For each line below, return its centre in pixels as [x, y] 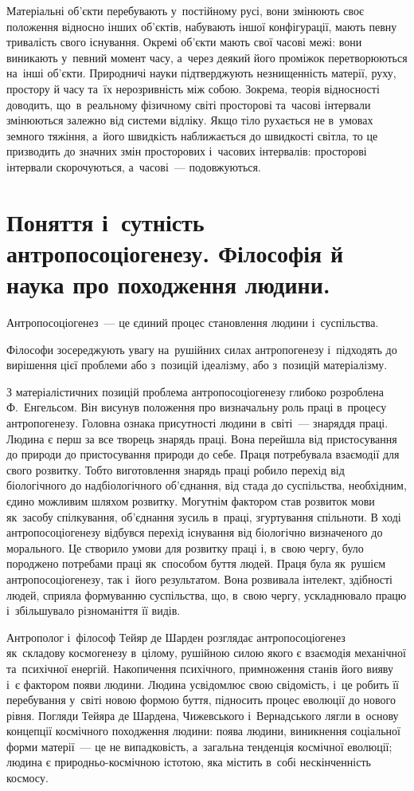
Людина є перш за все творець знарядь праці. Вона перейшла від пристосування [202, 438]
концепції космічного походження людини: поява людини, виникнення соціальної [203, 731]
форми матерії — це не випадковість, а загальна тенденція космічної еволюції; [199, 746]
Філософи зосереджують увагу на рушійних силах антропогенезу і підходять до [202, 349]
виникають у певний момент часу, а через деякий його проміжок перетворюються [207, 57]
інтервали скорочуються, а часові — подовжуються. [134, 166]
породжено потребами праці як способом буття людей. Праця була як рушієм [196, 563]
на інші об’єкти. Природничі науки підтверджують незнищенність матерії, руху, [201, 73]
